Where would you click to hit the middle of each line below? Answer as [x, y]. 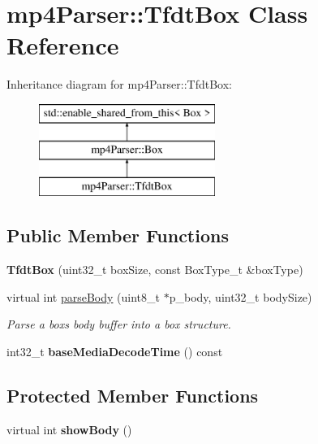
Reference [63, 45]
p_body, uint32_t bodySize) [241, 296]
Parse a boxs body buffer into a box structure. [119, 324]
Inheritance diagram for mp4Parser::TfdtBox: [119, 84]
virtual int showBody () [69, 429]
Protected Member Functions [133, 395]
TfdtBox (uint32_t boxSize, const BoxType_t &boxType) [155, 270]
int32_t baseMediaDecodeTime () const [115, 351]
